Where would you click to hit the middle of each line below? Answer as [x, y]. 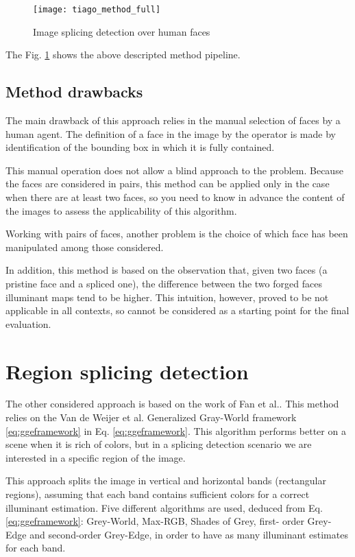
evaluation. [28, 323]
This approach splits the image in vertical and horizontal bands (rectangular [166, 481]
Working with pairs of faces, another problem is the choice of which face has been [177, 234]
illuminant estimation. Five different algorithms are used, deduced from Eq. [164, 507]
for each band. [36, 548]
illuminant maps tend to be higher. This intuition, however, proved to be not [167, 297]
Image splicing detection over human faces [122, 31]
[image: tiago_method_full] [97, 10]
